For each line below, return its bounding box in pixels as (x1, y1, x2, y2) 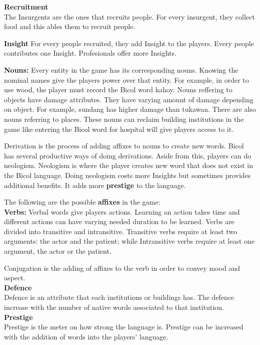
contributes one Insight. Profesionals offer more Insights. (4, 48, 176, 58)
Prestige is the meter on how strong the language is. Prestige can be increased (4, 321, 243, 332)
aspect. (4, 272, 25, 283)
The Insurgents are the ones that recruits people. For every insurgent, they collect (4, 11, 255, 22)
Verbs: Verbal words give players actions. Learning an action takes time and (4, 206, 240, 217)
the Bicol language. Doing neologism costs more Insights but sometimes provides (4, 169, 251, 180)
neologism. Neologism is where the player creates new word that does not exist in (4, 160, 253, 170)
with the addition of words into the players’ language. (4, 331, 168, 341)
